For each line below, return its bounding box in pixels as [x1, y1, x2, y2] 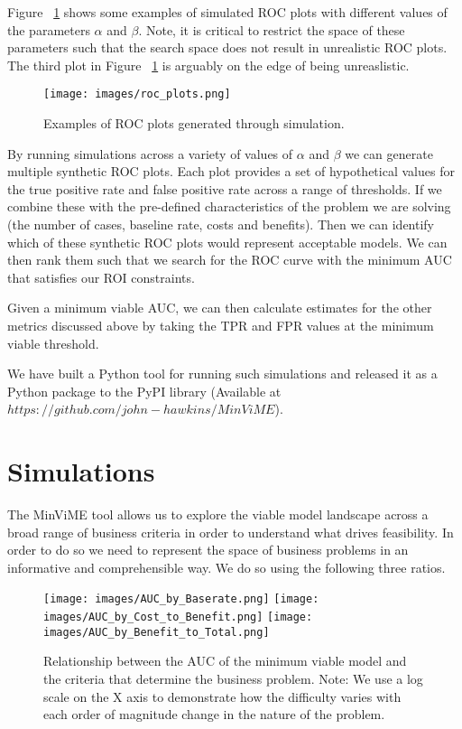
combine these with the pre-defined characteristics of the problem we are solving [7, 197, 451, 216]
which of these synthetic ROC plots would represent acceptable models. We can [7, 232, 448, 251]
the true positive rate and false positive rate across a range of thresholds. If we [7, 179, 442, 198]
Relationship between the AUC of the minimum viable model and [43, 651, 407, 670]
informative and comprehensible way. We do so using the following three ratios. [7, 557, 446, 576]
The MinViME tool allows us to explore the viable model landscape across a [7, 505, 429, 524]
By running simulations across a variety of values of [7, 144, 293, 163]
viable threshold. [7, 333, 99, 352]
